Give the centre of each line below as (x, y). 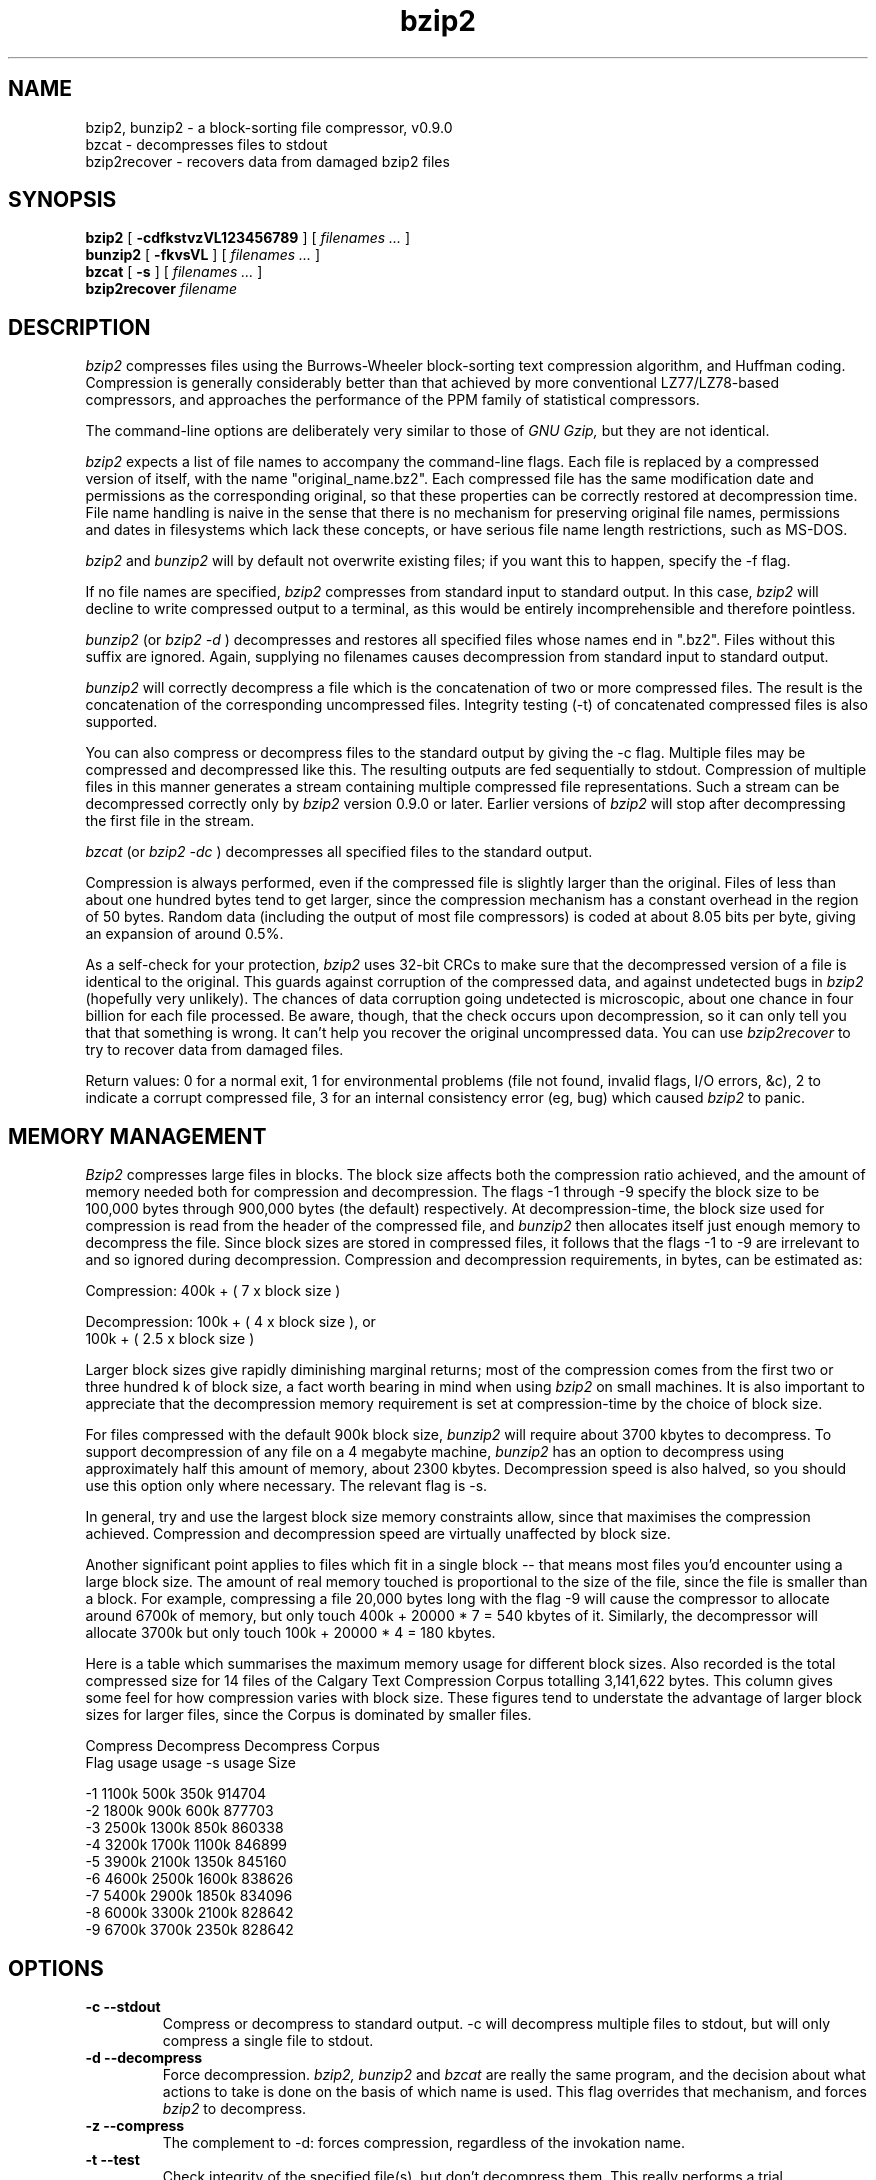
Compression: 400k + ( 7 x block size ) (213, 1291)
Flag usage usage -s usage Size (190, 1763)
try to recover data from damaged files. (214, 1050)
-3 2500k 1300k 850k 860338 (184, 1828)
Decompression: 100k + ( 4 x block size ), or (230, 1322)
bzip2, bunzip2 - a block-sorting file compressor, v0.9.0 (269, 127)
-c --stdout (123, 2006)
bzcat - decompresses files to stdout (206, 144)
